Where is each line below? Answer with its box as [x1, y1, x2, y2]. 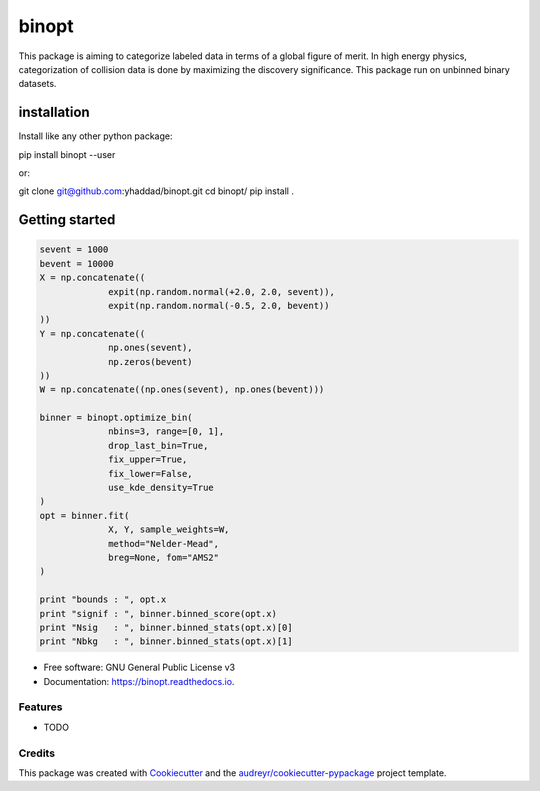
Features [18, 700, 63, 714]
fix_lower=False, [108, 468, 194, 479]
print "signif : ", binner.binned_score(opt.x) [39, 608, 277, 619]
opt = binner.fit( [39, 510, 130, 521]
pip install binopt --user [18, 148, 116, 160]
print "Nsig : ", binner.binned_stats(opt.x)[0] [39, 621, 294, 633]
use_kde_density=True [108, 482, 214, 494]
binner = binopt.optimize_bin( [39, 412, 194, 424]
